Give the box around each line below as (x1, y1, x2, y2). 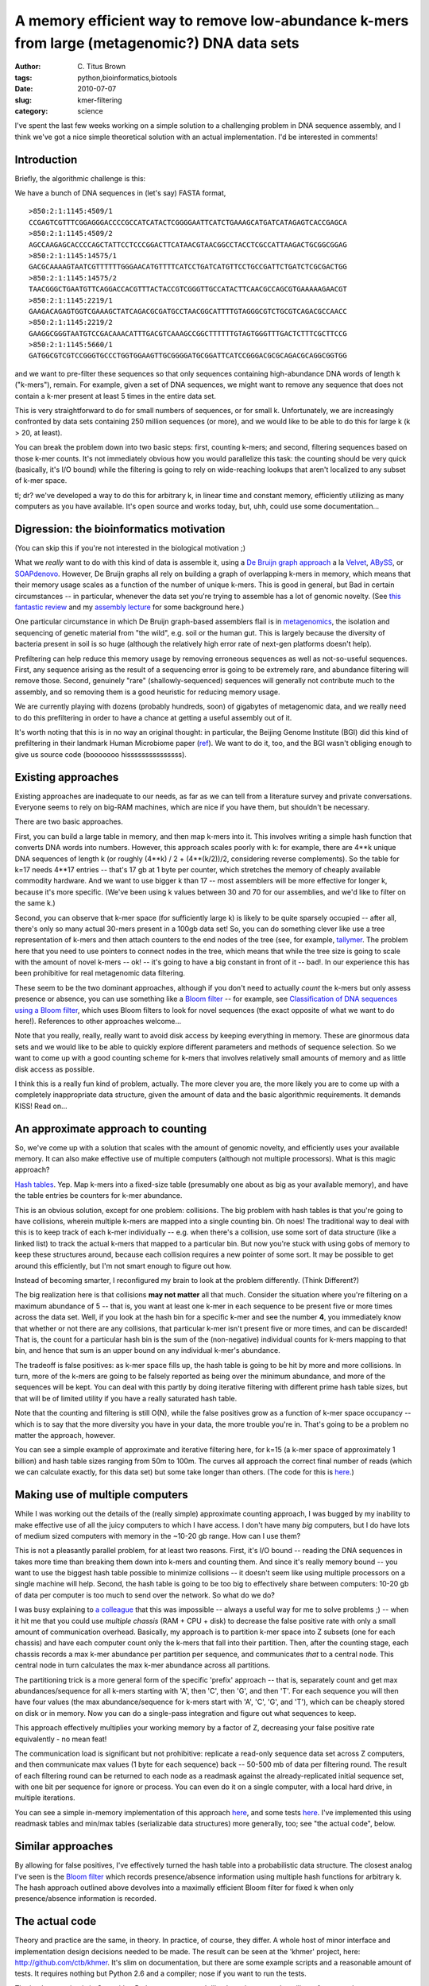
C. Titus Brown (77, 62, 126, 71)
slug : (14, 95, 32, 105)
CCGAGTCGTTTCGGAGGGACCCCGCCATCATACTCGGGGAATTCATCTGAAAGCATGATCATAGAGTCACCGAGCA (29, 218, 347, 226)
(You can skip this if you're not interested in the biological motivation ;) (14, 543, 246, 553)
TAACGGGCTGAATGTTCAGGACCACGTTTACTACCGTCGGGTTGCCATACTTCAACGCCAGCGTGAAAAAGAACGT (29, 284, 347, 294)
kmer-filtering (77, 95, 122, 105)
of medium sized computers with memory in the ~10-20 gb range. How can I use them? (14, 1531, 301, 1540)
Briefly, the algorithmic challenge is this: (14, 173, 146, 183)
